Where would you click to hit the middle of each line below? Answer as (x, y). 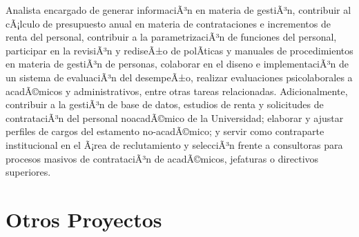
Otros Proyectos (84, 219)
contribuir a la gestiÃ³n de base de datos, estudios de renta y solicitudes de (165, 104)
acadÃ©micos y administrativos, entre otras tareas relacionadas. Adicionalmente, (177, 91)
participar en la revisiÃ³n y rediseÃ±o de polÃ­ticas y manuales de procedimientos (179, 50)
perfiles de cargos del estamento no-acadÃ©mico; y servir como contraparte (165, 131)
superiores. (28, 172)
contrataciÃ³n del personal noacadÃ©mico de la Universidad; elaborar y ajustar (175, 117)
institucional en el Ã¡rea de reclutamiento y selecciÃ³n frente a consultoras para (174, 144)
